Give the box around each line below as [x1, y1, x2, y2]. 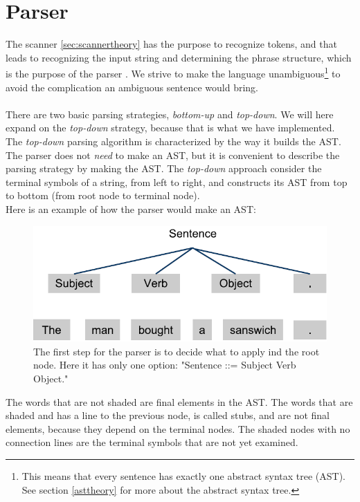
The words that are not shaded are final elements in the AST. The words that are [6, 394, 353, 409]
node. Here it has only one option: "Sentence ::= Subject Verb [33, 357, 296, 372]
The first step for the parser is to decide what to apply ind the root [33, 344, 320, 358]
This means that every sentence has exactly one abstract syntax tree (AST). [21, 469, 345, 483]
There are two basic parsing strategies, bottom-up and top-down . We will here [6, 106, 334, 121]
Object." [33, 371, 69, 386]
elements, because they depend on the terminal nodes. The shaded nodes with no [6, 421, 350, 436]
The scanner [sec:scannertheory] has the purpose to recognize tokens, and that [6, 37, 337, 51]
